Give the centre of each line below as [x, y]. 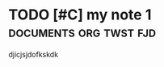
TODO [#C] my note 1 [80, 15]
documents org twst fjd [82, 32]
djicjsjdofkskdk [34, 54]
